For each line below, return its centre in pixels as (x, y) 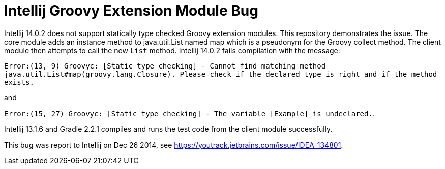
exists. (19, 82)
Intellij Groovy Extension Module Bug (131, 11)
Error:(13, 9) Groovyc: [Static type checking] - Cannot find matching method (165, 66)
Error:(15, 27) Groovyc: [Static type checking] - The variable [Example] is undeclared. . (189, 113)
